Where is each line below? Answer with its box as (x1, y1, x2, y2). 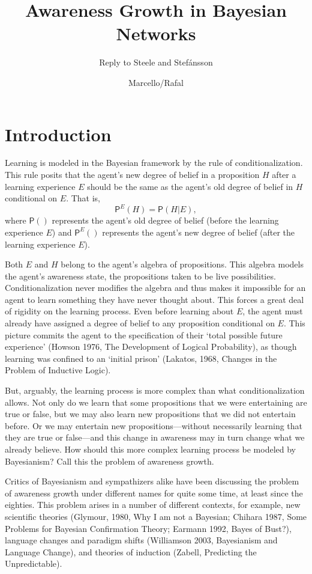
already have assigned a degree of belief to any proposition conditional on (5, 317, 275, 329)
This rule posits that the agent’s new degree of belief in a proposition (5, 168, 260, 181)
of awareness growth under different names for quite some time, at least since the (5, 486, 303, 499)
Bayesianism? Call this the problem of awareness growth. (5, 454, 214, 467)
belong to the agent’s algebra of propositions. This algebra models (61, 258, 304, 270)
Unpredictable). (5, 557, 62, 570)
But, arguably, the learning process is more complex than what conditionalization (5, 384, 305, 397)
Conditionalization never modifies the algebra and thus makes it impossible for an (5, 281, 306, 294)
